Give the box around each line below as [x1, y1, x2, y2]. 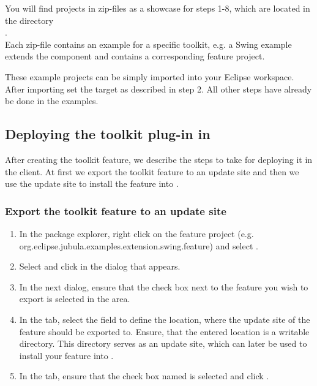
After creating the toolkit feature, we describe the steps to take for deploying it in [5, 153, 313, 165]
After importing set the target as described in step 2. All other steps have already [5, 82, 312, 95]
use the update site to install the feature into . [5, 177, 179, 190]
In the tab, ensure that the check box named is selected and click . [19, 369, 269, 382]
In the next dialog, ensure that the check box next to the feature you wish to [19, 280, 308, 293]
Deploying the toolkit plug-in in [5, 124, 211, 143]
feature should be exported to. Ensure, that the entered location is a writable [19, 325, 310, 338]
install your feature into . [19, 349, 114, 361]
